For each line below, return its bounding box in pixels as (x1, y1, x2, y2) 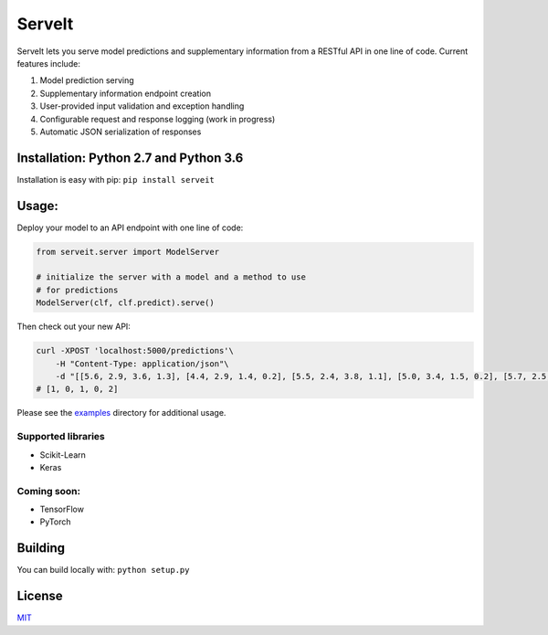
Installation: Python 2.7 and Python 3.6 (16, 150, 244, 165)
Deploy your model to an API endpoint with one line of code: (16, 222, 244, 233)
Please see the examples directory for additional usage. (16, 407, 227, 418)
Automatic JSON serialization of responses (39, 126, 202, 137)
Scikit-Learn (39, 449, 87, 460)
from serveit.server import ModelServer (36, 247, 219, 257)
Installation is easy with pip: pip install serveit (16, 174, 215, 185)
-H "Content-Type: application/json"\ (55, 358, 229, 369)
